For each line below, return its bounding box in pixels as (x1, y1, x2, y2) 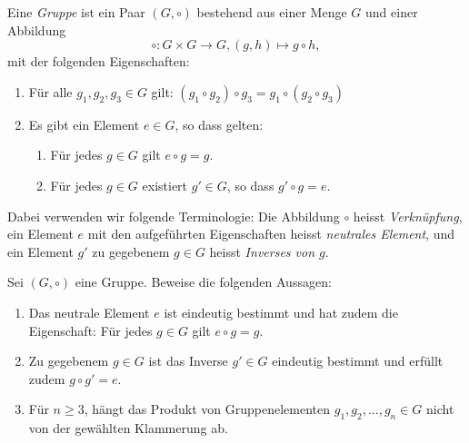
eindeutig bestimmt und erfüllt (272, 351, 444, 370)
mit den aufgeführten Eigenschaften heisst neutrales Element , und (87, 224, 455, 243)
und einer (365, 3, 418, 21)
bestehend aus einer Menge (196, 3, 347, 21)
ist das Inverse (148, 351, 228, 370)
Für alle (28, 82, 73, 101)
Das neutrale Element (28, 302, 150, 321)
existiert (142, 175, 188, 194)
